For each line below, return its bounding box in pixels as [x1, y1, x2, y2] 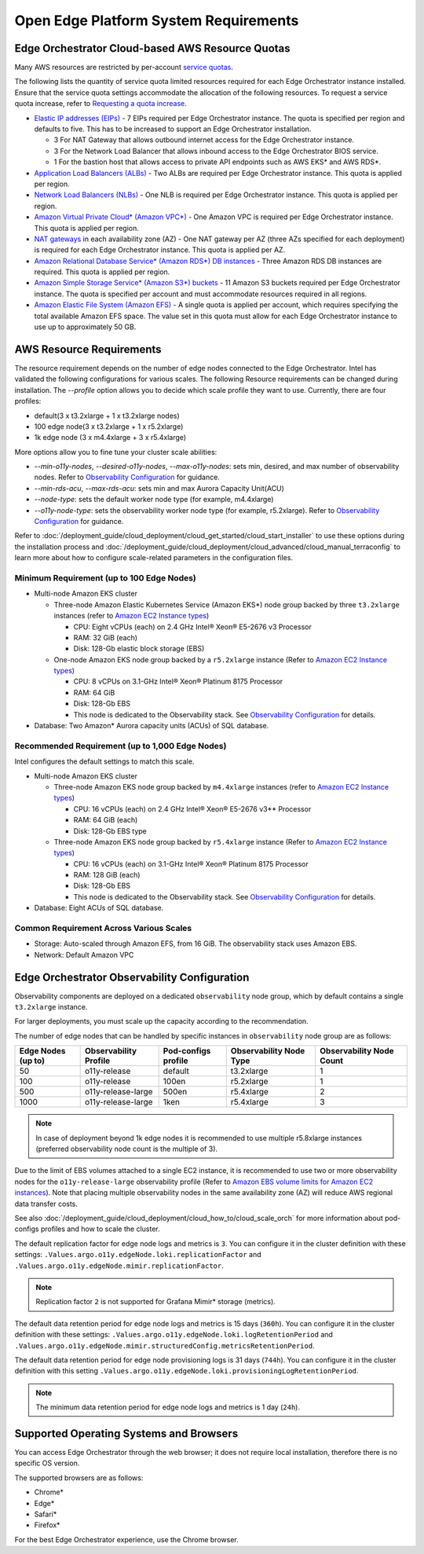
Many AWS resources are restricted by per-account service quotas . [14, 63, 233, 72]
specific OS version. [14, 1458, 80, 1468]
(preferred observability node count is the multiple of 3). [35, 1144, 218, 1154]
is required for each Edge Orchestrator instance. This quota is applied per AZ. [34, 245, 286, 255]
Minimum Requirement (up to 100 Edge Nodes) [14, 572, 196, 583]
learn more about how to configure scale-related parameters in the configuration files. [14, 553, 294, 563]
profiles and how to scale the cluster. [40, 1224, 160, 1233]
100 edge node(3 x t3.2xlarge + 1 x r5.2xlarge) [34, 421, 184, 431]
